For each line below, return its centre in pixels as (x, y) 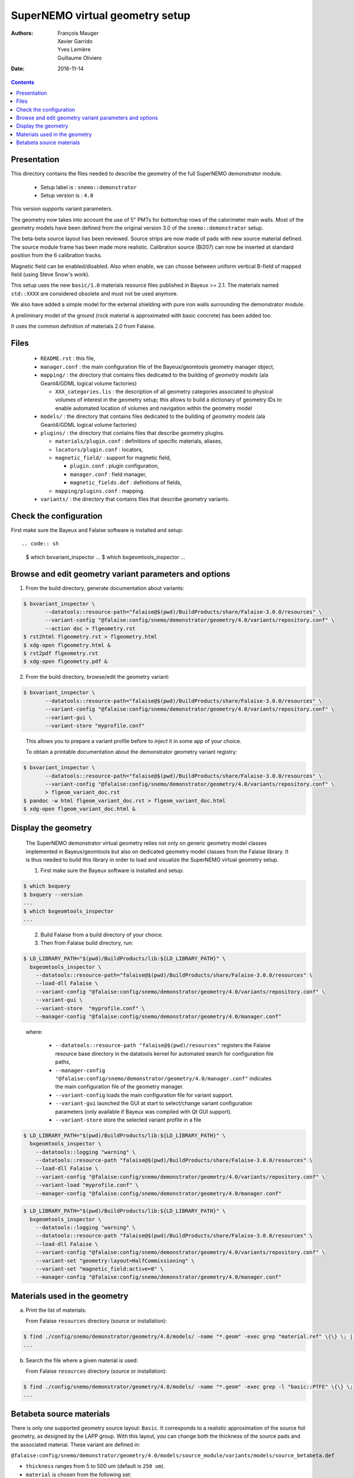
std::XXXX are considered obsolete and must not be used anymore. (94, 293)
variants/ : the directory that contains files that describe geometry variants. (135, 499)
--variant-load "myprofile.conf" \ (87, 1185)
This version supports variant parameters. (62, 209)
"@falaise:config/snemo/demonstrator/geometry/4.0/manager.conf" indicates (163, 1078)
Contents (23, 82)
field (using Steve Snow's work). (50, 274)
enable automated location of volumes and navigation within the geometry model (154, 408)
